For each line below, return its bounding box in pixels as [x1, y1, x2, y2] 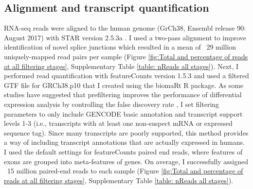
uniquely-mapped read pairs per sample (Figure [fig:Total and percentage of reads [4, 51, 248, 61]
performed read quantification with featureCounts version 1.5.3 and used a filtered [4, 70, 249, 81]
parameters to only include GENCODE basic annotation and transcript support [4, 108, 243, 119]
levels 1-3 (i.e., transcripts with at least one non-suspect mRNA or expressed [4, 118, 233, 128]
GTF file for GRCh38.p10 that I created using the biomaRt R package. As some [4, 80, 244, 90]
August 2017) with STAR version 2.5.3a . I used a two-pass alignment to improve [4, 32, 247, 42]
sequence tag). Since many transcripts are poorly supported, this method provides [4, 127, 249, 137]
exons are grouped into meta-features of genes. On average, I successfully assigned [4, 156, 248, 166]
